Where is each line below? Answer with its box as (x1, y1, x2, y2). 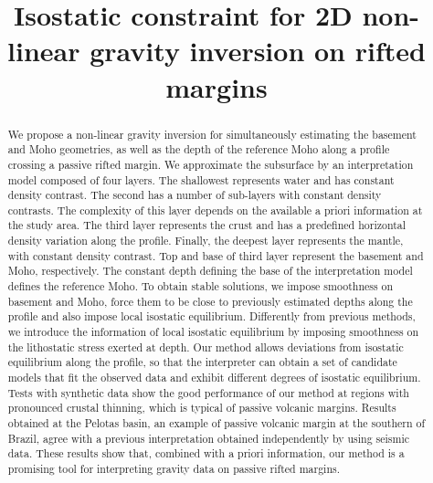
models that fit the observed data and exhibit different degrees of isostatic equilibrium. (7, 370, 421, 385)
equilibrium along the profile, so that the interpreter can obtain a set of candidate (7, 354, 397, 370)
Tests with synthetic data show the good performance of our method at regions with (7, 384, 409, 400)
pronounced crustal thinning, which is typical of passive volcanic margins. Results (7, 400, 396, 415)
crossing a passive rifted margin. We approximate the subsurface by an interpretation (7, 156, 414, 172)
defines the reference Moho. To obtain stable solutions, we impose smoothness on (7, 278, 394, 294)
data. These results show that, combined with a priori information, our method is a (7, 446, 405, 461)
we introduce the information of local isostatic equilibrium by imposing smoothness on (7, 324, 419, 340)
